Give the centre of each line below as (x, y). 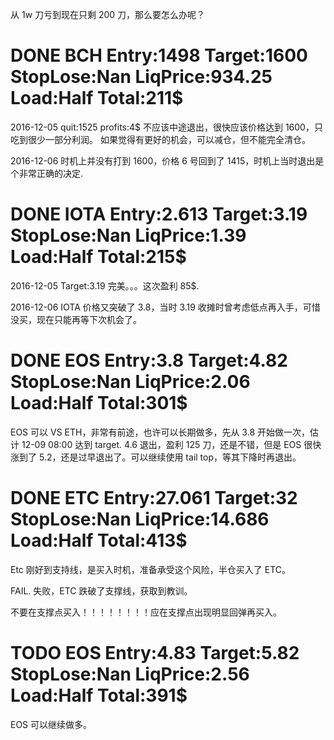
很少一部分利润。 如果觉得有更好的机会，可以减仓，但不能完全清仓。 (169, 139)
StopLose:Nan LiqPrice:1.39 (128, 235)
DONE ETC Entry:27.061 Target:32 (154, 498)
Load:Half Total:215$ (98, 257)
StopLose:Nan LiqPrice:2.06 (130, 382)
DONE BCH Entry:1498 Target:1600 (159, 55)
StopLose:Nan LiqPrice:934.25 (141, 77)
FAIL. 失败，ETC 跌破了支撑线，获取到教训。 (101, 590)
